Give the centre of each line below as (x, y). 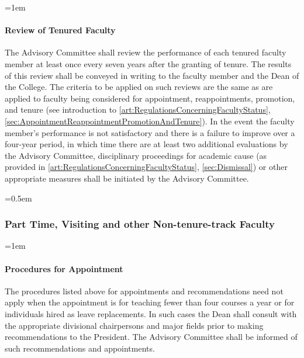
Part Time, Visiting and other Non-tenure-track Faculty (140, 224)
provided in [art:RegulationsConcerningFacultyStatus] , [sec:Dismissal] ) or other (146, 167)
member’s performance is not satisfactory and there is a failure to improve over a (150, 132)
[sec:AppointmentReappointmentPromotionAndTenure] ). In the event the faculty (150, 121)
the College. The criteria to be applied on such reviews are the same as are (139, 87)
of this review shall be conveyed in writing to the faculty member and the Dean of (152, 75)
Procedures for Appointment (64, 268)
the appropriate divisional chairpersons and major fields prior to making (134, 325)
